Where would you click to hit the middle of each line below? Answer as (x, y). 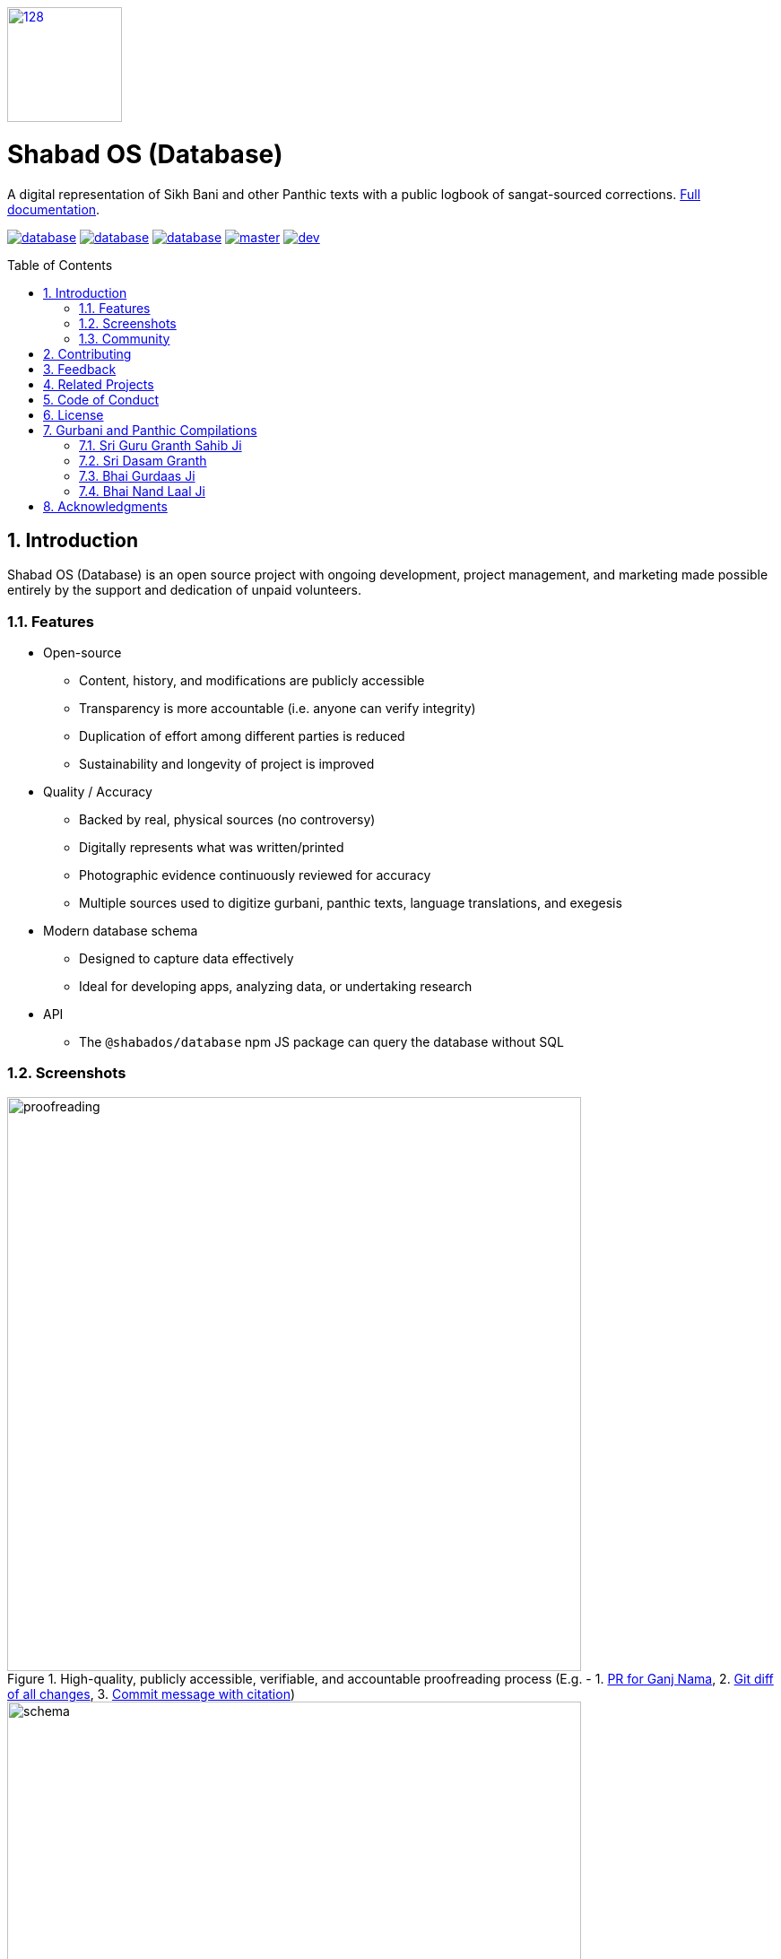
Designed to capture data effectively (187, 959)
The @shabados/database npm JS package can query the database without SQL (321, 1042)
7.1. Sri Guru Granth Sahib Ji (161, 445)
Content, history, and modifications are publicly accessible (252, 681)
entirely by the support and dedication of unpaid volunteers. (184, 590)
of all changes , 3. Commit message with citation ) (152, 1693)
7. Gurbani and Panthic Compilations (150, 430)
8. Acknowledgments (105, 506)
